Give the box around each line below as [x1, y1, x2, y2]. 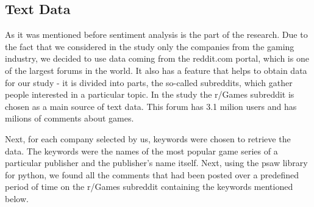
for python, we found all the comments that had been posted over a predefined [5, 168, 299, 181]
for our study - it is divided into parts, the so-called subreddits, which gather [5, 76, 293, 89]
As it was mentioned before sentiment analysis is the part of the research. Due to [5, 28, 308, 41]
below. [5, 192, 29, 205]
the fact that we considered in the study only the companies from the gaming [5, 40, 294, 53]
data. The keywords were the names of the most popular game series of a [5, 144, 278, 157]
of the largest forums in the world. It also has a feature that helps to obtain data [5, 64, 307, 76]
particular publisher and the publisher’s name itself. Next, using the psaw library [5, 156, 308, 169]
